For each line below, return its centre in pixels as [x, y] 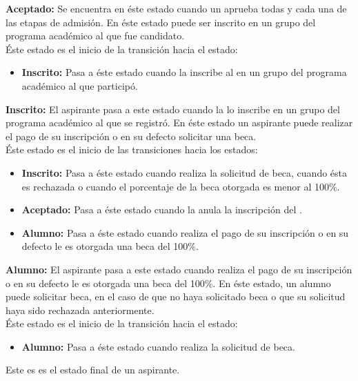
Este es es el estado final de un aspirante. [93, 370]
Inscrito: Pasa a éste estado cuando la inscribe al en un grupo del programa [184, 72]
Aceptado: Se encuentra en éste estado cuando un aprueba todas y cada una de [176, 8]
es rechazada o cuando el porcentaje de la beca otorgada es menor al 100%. [181, 186]
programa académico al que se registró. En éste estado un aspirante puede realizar [179, 123]
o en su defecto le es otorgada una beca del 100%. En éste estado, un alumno [168, 283]
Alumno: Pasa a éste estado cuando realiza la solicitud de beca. [158, 346]
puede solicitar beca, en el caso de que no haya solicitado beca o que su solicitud [176, 296]
